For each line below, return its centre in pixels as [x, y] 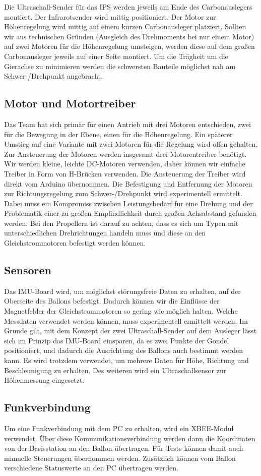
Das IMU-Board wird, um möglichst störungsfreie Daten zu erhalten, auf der [122, 291]
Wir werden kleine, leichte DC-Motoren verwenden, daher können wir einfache [125, 164]
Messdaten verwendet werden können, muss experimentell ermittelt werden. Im [126, 320]
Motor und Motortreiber [70, 103]
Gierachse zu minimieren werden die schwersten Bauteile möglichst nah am [120, 66]
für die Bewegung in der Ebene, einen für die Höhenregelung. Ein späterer [118, 134]
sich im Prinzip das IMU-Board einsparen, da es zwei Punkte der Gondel [117, 340]
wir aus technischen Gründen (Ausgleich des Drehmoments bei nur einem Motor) [129, 36]
